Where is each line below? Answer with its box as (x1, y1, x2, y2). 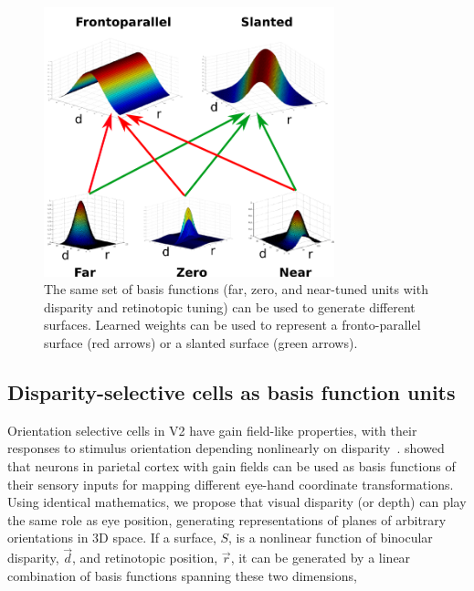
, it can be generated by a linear (230, 548, 411, 567)
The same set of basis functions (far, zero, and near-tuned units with (44, 280, 428, 299)
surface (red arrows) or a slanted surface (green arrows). (44, 333, 358, 353)
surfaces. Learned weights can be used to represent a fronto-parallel (44, 315, 421, 334)
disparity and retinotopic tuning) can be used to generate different (44, 297, 416, 316)
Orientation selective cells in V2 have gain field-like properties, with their (7, 420, 417, 439)
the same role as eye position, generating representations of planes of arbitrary (7, 510, 447, 529)
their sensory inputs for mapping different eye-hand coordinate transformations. (7, 474, 454, 493)
